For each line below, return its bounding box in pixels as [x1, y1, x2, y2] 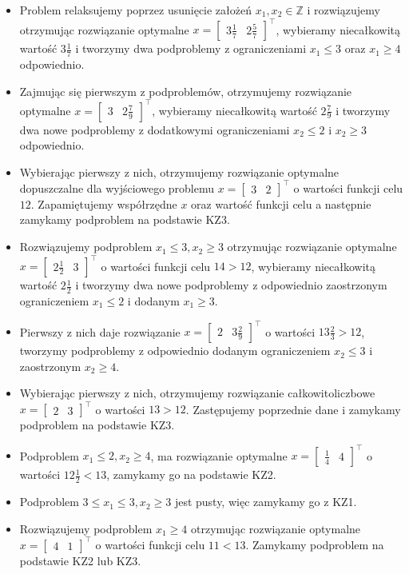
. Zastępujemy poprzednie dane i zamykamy [185, 401, 401, 417]
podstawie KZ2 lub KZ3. [19, 552, 141, 568]
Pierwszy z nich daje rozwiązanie [19, 323, 181, 340]
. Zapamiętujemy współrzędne [30, 195, 177, 212]
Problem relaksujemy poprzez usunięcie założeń [19, 2, 252, 18]
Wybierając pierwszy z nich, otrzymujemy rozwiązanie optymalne [19, 163, 340, 180]
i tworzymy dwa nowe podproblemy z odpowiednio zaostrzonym [75, 277, 387, 293]
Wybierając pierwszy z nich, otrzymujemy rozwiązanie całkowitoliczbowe [19, 385, 375, 401]
